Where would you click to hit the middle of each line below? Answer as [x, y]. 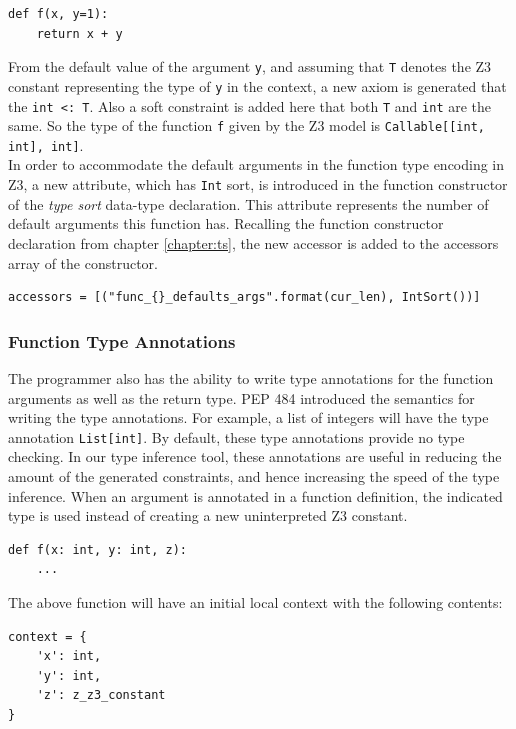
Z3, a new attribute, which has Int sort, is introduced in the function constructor [258, 184]
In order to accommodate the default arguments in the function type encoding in [256, 164]
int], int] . [46, 144]
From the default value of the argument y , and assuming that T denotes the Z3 [250, 66]
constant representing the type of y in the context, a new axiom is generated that [257, 85]
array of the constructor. [83, 262]
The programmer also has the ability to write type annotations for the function [251, 377]
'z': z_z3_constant [101, 695]
